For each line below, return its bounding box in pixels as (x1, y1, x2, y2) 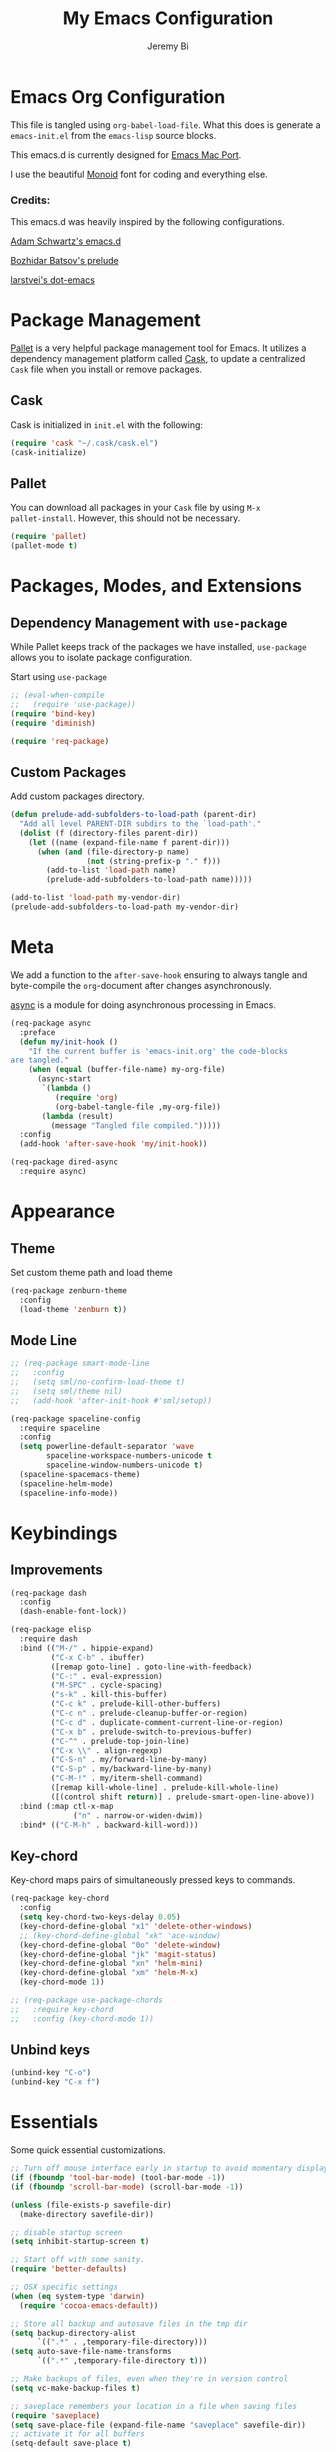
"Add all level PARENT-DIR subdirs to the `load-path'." (19, 819, 262, 829)
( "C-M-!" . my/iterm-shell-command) (50, 1773, 203, 1784)
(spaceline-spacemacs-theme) (19, 1469, 141, 1479)
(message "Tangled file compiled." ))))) (50, 1120, 222, 1131)
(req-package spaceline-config (10, 1413, 141, 1424)
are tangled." (10, 1055, 70, 1066)
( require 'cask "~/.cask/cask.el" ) (10, 438, 159, 448)
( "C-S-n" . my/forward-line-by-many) (50, 1755, 208, 1765)
